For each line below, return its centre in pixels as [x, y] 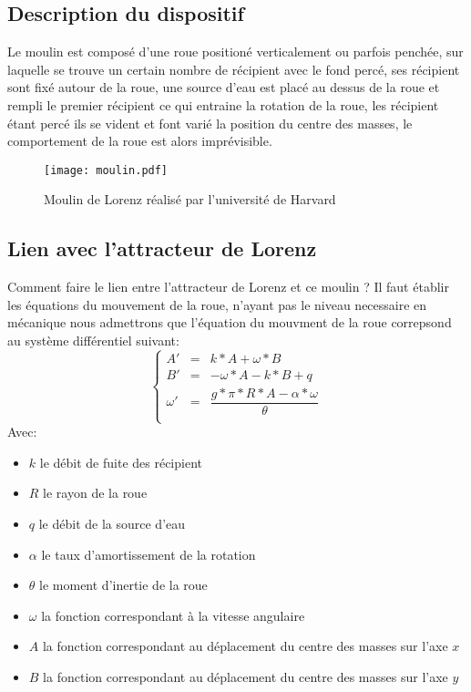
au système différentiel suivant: [93, 340]
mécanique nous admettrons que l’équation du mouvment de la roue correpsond [230, 322]
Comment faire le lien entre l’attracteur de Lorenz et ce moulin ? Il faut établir [228, 287]
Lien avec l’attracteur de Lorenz [162, 248]
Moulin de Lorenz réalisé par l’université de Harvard [190, 199]
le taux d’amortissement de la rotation [148, 554]
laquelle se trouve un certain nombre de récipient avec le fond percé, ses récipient [234, 69]
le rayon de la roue [95, 493]
